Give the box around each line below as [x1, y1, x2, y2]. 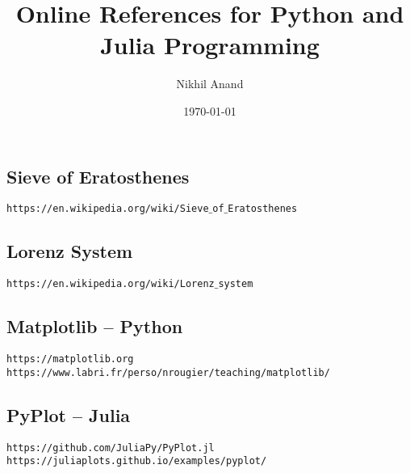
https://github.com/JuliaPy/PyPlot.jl [6, 441, 215, 454]
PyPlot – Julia [6, 402, 131, 427]
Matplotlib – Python [6, 314, 183, 339]
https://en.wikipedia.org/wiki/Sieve [6, 203, 209, 215]
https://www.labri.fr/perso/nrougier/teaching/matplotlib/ [6, 366, 330, 378]
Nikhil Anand [176, 75, 244, 92]
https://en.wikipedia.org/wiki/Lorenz [6, 278, 215, 290]
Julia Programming [100, 28, 320, 61]
